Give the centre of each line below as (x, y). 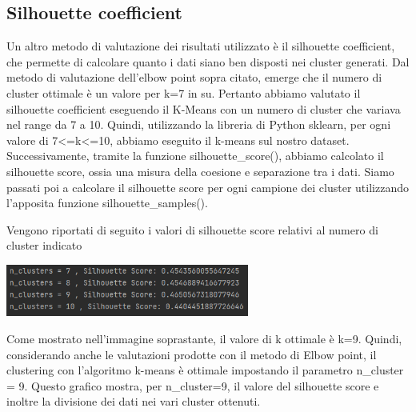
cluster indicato (44, 245)
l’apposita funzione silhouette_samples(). (107, 203)
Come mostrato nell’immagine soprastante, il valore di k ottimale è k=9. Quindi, (204, 338)
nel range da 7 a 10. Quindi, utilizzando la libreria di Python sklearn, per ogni (199, 124)
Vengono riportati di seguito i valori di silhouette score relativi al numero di (192, 229)
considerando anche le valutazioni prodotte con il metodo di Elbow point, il (192, 354)
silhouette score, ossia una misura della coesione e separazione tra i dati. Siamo (200, 171)
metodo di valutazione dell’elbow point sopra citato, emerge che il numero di (194, 77)
